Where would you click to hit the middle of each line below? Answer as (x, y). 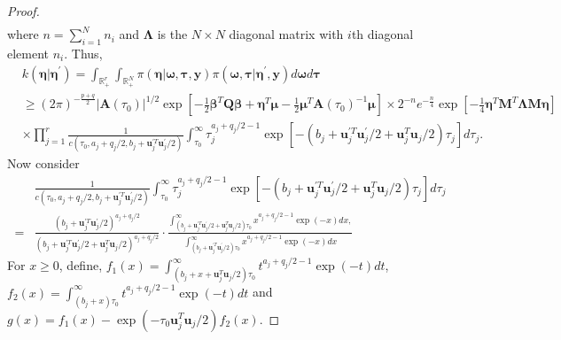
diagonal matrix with (286, 34)
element (28, 53)
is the (172, 34)
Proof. (23, 11)
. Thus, (83, 53)
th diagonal (382, 34)
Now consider (43, 163)
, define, (81, 265)
